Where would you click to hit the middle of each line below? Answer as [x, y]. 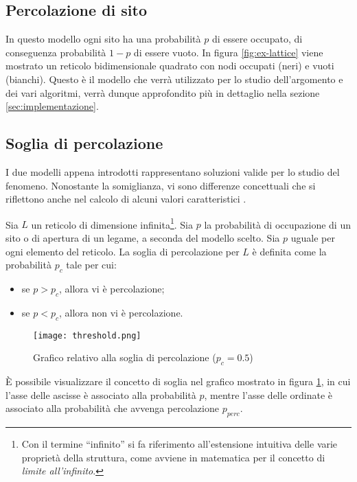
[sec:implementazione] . [52, 106]
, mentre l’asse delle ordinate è [268, 394]
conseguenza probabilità [56, 52]
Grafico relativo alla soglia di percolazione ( [125, 357]
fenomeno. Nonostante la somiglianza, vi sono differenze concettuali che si [161, 185]
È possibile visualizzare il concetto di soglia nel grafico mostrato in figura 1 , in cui [178, 381]
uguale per [313, 238]
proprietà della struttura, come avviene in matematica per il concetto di [173, 457]
